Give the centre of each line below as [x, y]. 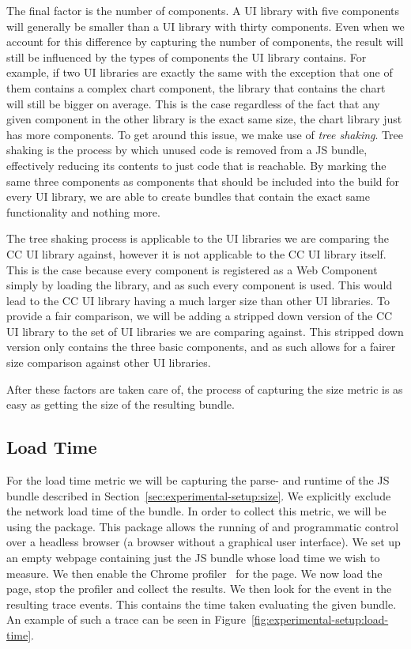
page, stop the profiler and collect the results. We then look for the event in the [199, 589]
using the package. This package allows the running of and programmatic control [203, 526]
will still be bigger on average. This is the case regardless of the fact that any [193, 103]
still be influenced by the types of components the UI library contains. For [187, 57]
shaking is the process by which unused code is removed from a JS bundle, [187, 150]
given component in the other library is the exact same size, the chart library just [204, 119]
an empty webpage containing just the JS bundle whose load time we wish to [193, 558]
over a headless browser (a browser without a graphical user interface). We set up [204, 542]
